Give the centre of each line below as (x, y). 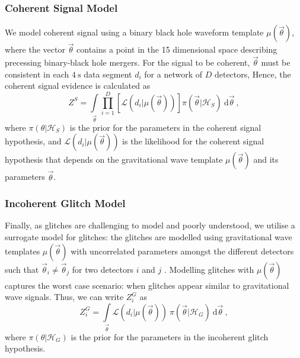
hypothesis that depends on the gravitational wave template (114, 159)
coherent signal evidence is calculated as (78, 86)
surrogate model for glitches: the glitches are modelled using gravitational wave (149, 236)
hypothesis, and (33, 141)
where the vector (35, 49)
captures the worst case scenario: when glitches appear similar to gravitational (147, 285)
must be (276, 62)
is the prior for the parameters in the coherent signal (165, 127)
